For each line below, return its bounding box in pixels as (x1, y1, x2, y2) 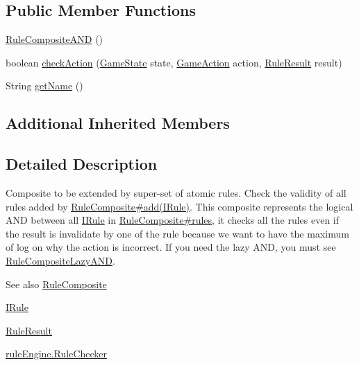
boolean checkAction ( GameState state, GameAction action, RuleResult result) (6, 55, 342, 69)
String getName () (6, 78, 83, 93)
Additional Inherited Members (6, 112, 230, 134)
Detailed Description (6, 153, 158, 175)
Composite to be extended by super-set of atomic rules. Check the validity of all (6, 185, 347, 199)
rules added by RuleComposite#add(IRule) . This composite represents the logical (6, 199, 353, 213)
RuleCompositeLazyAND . (6, 253, 115, 267)
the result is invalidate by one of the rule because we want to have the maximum (6, 226, 349, 240)
